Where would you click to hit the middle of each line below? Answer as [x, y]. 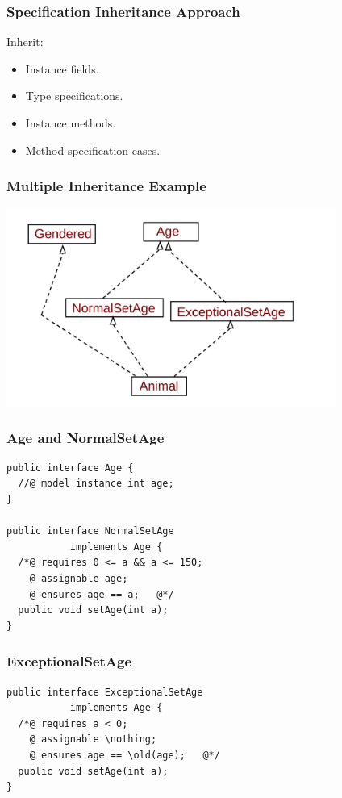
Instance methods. [71, 123]
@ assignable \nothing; [93, 740]
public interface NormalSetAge [90, 531]
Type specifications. [74, 96]
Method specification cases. [93, 150]
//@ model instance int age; [96, 484]
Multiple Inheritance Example [106, 186]
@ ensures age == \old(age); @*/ [125, 755]
